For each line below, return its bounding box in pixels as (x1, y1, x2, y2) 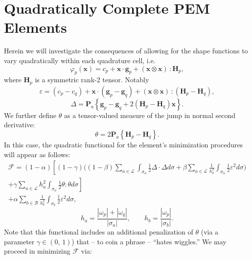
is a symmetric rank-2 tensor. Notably (35, 74, 149, 85)
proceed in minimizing (4, 246, 70, 256)
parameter (4, 236, 35, 246)
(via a (201, 226, 219, 236)
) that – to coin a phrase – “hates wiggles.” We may (71, 236, 227, 246)
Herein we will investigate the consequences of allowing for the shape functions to (4, 46, 248, 56)
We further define (4, 110, 57, 120)
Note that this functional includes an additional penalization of (4, 226, 193, 236)
